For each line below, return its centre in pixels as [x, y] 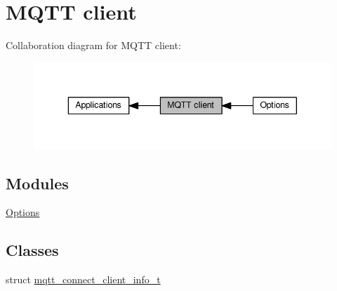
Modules [37, 183]
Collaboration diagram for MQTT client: [93, 45]
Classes [32, 250]
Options [23, 212]
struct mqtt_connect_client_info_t [83, 279]
